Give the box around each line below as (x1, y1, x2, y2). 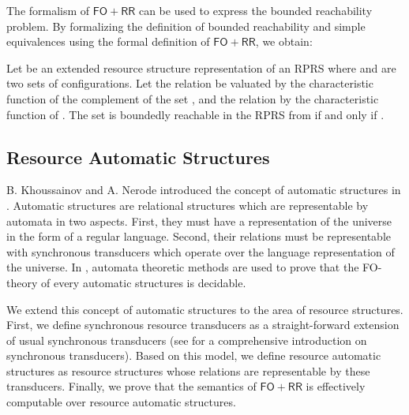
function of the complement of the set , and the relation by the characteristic (6, 90, 379, 107)
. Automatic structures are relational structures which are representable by (6, 196, 369, 213)
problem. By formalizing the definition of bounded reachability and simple (6, 17, 366, 34)
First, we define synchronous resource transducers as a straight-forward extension (6, 316, 400, 333)
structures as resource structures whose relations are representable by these (6, 362, 370, 379)
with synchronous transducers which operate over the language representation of (6, 243, 395, 260)
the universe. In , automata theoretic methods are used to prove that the (6, 259, 359, 275)
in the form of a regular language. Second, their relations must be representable (6, 228, 392, 245)
